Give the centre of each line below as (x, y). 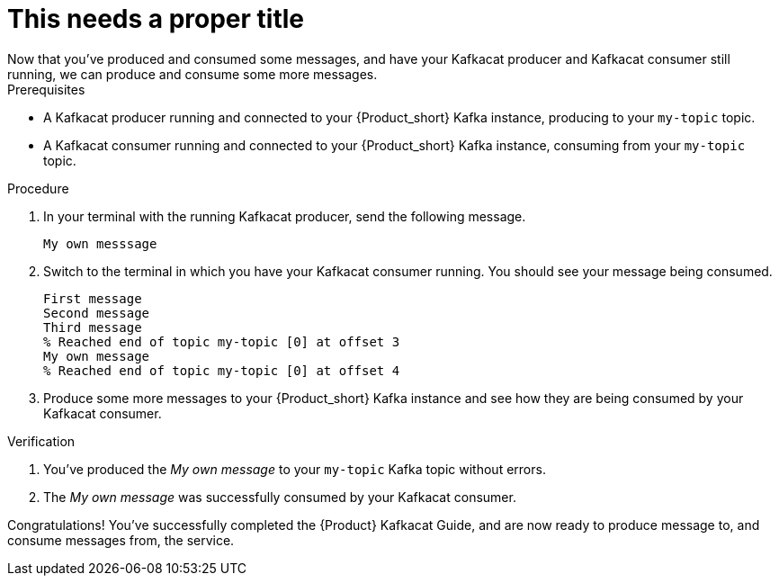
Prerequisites (46, 89)
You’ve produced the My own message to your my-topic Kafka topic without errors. (295, 469)
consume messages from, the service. (121, 540)
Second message (97, 313)
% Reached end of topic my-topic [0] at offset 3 (222, 341)
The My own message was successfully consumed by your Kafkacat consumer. (280, 497)
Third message (93, 327)
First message (93, 298)
